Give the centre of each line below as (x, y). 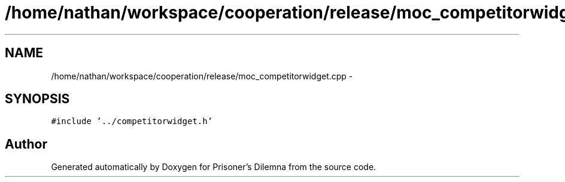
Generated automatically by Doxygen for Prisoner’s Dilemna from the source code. (214, 167)
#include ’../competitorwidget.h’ (132, 121)
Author (26, 144)
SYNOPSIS (37, 99)
